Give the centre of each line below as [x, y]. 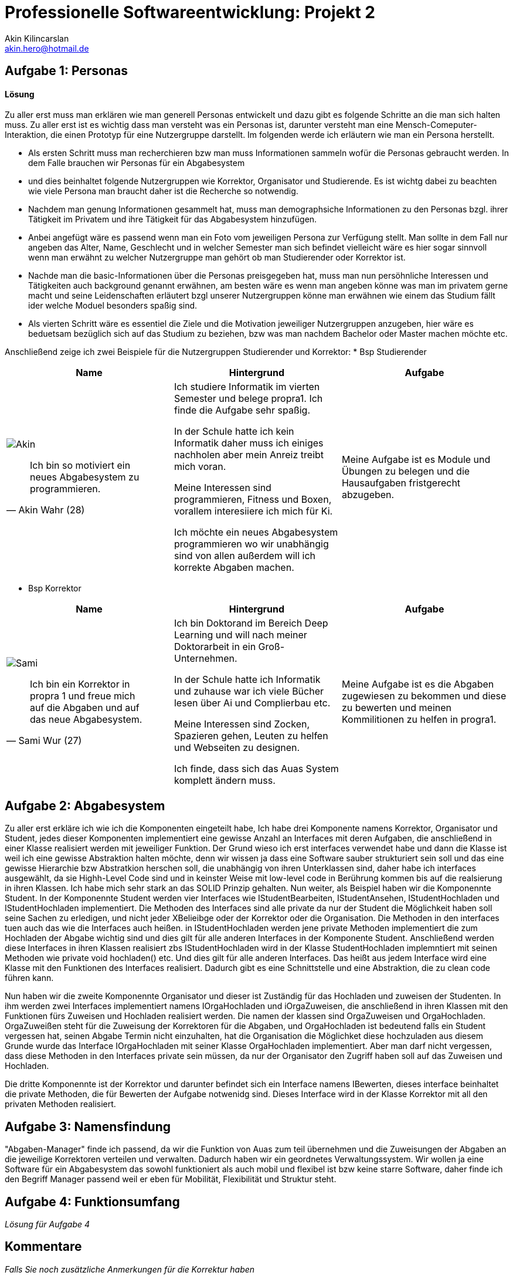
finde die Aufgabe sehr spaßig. [242, 410]
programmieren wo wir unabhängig [251, 544]
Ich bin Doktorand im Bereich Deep [251, 623]
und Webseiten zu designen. [237, 748]
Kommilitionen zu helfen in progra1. [419, 720]
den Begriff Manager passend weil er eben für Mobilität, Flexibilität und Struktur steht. [171, 1179]
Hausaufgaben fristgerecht [401, 483]
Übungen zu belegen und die [406, 471]
